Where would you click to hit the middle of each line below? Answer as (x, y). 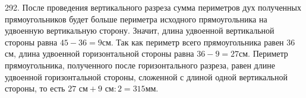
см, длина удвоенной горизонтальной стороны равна (100, 53)
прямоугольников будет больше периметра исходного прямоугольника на (136, 19)
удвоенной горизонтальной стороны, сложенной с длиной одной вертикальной (146, 76)
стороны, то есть (35, 88)
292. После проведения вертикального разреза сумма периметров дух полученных (153, 7)
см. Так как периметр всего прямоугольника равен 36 (198, 42)
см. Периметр (264, 53)
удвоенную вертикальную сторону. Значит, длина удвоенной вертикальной (140, 30)
